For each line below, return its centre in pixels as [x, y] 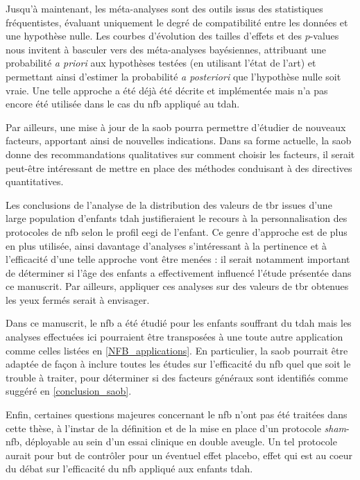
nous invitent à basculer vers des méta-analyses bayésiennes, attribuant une [166, 49]
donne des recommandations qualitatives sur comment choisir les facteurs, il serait [180, 154]
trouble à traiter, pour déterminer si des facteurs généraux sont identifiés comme [177, 377]
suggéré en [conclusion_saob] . [69, 391]
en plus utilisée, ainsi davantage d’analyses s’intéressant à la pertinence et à [166, 245]
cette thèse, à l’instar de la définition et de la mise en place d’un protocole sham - [178, 428]
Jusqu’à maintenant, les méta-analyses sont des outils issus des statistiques [164, 8]
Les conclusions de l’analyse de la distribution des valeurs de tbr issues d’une [169, 204]
